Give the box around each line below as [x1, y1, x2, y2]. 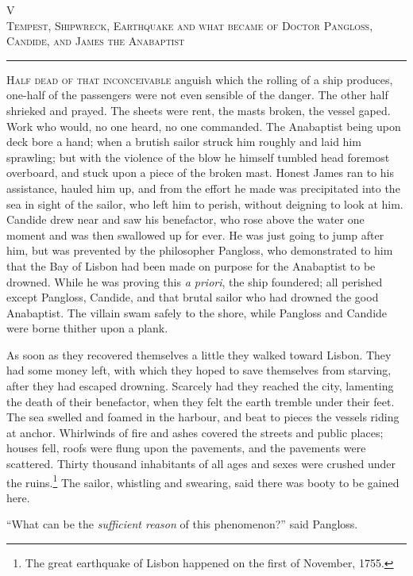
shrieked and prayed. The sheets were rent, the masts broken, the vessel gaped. [6, 102, 391, 118]
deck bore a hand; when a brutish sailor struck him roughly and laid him [6, 133, 361, 150]
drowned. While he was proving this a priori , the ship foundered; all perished [6, 273, 383, 290]
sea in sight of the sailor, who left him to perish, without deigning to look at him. [6, 195, 403, 212]
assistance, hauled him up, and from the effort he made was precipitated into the [6, 179, 400, 196]
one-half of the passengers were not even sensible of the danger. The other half [6, 86, 388, 103]
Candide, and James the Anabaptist [6, 33, 185, 49]
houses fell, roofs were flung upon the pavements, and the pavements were [6, 440, 366, 456]
